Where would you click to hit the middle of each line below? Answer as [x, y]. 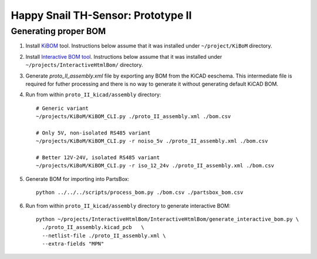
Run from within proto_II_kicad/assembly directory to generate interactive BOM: [128, 206]
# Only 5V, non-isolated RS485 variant [93, 133]
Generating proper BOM [58, 31]
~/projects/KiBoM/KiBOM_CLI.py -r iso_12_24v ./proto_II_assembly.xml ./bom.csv [155, 166]
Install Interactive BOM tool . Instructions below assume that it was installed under [124, 56]
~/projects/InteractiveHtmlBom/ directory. [84, 65]
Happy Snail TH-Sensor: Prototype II [101, 15]
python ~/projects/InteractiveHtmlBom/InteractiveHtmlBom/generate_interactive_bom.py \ [168, 219]
